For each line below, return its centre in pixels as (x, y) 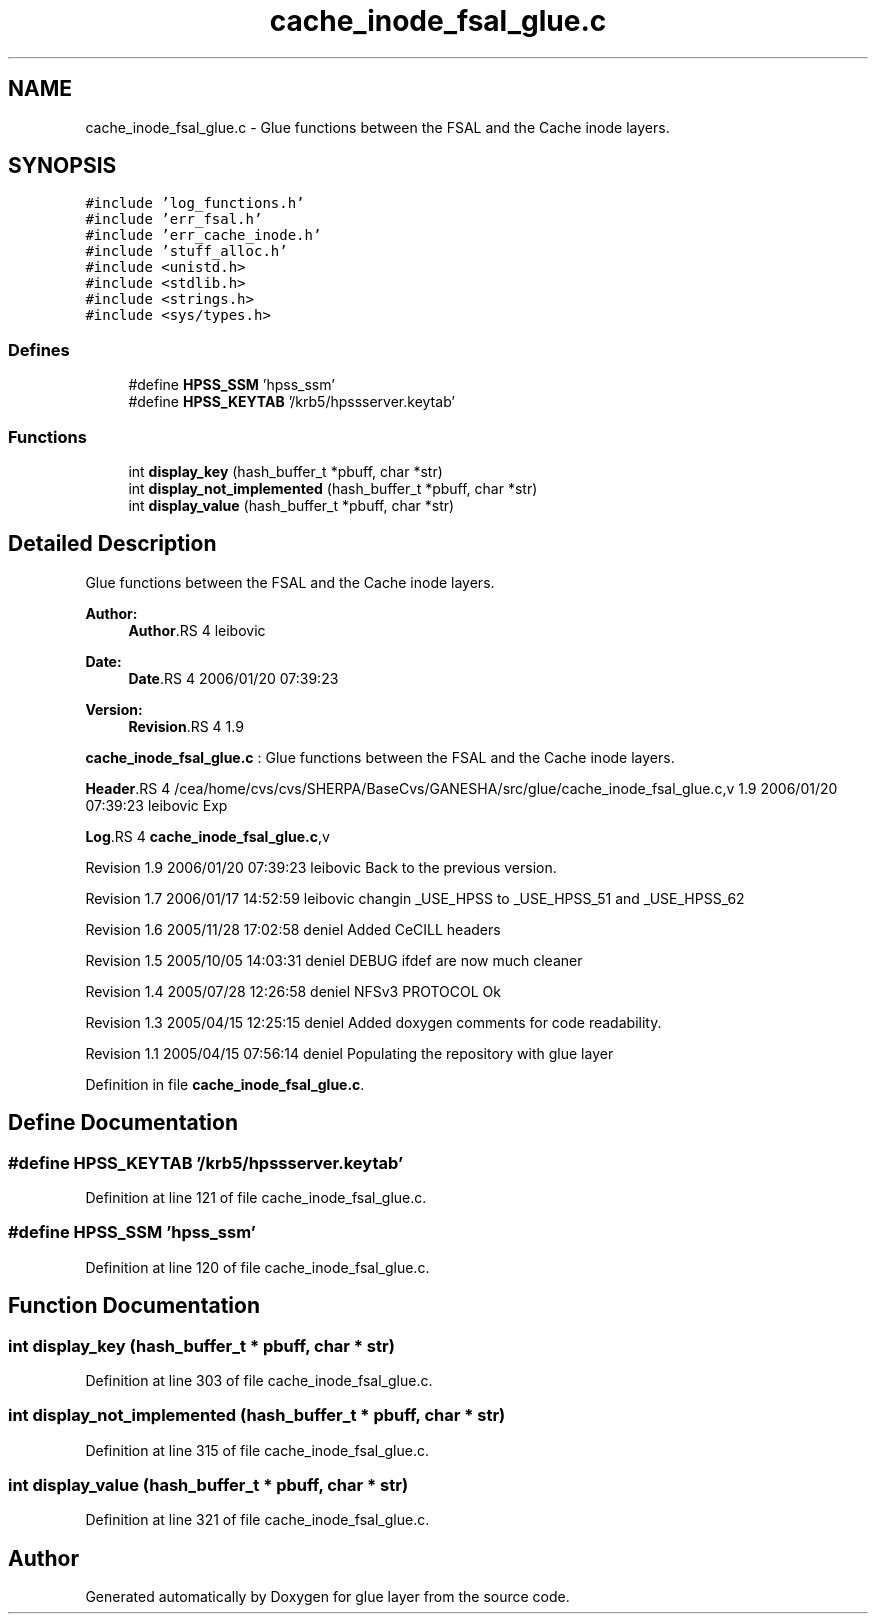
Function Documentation (134, 1306)
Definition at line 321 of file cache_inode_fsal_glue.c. (257, 1520)
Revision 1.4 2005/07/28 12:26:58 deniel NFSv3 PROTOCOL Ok (293, 991)
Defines (39, 349)
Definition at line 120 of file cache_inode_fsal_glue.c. (257, 1267)
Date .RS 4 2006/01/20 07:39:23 (233, 678)
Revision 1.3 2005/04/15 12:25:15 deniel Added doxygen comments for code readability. (373, 1022)
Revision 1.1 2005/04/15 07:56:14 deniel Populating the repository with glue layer (349, 1053)
